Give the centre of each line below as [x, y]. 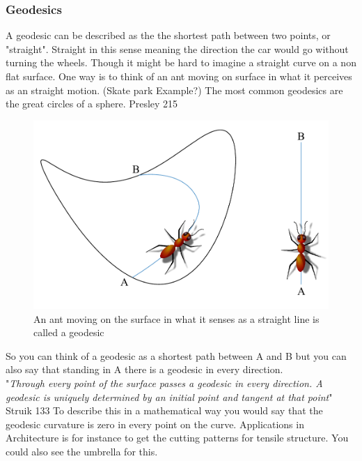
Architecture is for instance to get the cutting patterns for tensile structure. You [177, 438]
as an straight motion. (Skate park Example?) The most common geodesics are [174, 90]
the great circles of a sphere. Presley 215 [92, 104]
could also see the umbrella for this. [82, 451]
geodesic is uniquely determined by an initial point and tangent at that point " [169, 396]
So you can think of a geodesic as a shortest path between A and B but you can [176, 355]
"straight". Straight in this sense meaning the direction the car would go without [177, 48]
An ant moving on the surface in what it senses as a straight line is [176, 318]
